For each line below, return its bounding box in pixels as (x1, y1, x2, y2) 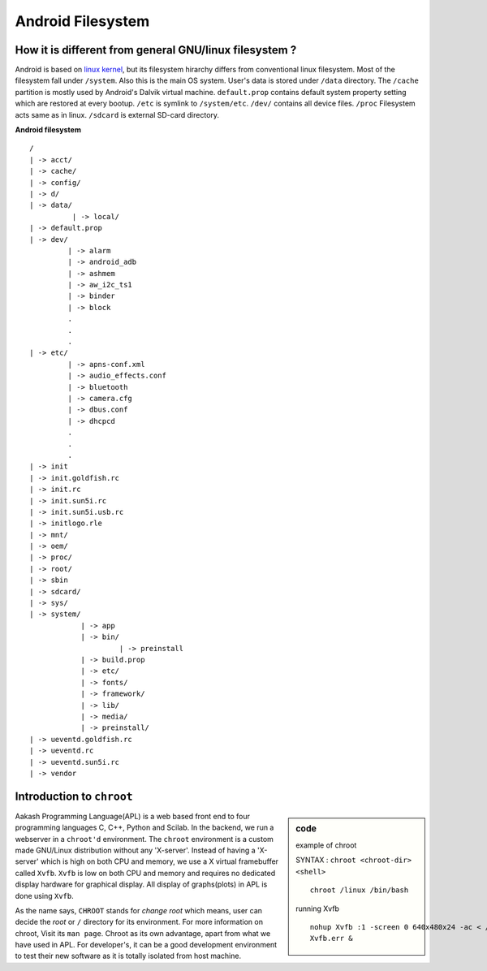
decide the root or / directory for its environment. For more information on (15, 917, 264, 927)
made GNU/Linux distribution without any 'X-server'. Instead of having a (15, 845, 256, 855)
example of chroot (295, 840, 357, 850)
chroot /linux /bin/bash (309, 886, 409, 895)
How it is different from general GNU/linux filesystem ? (15, 43, 297, 57)
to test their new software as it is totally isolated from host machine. (15, 951, 242, 961)
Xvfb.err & (309, 934, 353, 943)
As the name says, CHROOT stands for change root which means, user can (15, 905, 263, 915)
